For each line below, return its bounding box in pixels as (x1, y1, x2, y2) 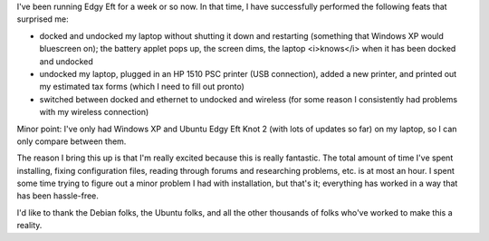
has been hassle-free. (16, 190, 100, 201)
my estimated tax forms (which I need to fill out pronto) (39, 82, 244, 92)
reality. (16, 220, 43, 231)
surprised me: (16, 14, 70, 24)
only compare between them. (16, 136, 127, 147)
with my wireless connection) (39, 107, 149, 118)
